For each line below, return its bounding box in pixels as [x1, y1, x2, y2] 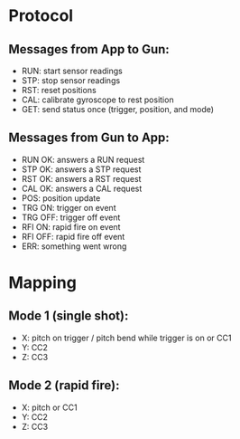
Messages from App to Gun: [8, 42, 171, 57]
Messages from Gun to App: [8, 130, 171, 146]
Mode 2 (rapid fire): [8, 377, 120, 394]
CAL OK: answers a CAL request [21, 183, 143, 194]
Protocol [8, 5, 74, 26]
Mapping [8, 272, 78, 292]
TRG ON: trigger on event [21, 202, 116, 213]
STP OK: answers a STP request [21, 164, 142, 175]
